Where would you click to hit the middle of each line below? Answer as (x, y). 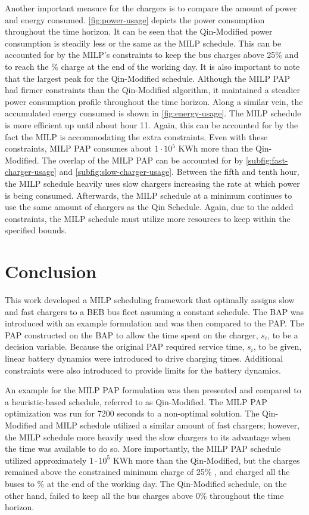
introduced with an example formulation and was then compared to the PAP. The (154, 323)
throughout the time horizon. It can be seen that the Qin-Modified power (139, 31)
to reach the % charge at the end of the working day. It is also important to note (152, 66)
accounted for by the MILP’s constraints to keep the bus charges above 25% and (152, 55)
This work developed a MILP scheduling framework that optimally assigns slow (150, 300)
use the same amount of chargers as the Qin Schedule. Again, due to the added (149, 207)
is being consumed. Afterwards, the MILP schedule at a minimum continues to (149, 195)
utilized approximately (46, 460)
